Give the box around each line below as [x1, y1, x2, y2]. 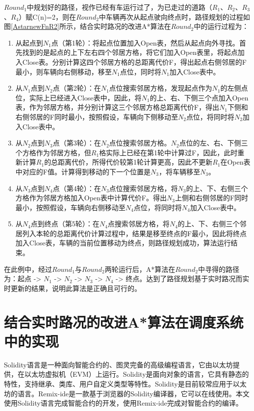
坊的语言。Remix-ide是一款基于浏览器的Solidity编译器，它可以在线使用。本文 [4, 388, 250, 398]
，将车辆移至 [158, 166, 200, 176]
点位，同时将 [120, 66, 161, 76]
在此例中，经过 [4, 264, 52, 274]
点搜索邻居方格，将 [107, 218, 170, 229]
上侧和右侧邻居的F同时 [175, 193, 249, 203]
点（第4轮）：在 [52, 183, 101, 193]
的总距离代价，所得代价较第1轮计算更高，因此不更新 [44, 157, 213, 167]
